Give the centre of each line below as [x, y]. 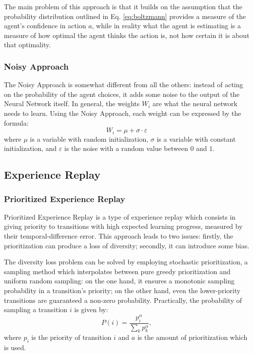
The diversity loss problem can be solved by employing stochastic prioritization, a [126, 262]
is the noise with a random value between [126, 148]
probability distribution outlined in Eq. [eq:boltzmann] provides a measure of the [125, 16]
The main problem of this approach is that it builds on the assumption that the [123, 6]
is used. [15, 347]
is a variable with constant [196, 139]
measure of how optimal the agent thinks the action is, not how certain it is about [127, 35]
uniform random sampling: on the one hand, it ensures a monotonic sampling [119, 281]
